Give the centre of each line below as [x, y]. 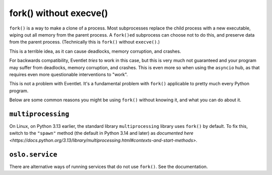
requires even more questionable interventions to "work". [69, 74]
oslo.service [33, 154]
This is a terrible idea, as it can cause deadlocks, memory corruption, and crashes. [95, 51]
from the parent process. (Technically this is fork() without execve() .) [85, 42]
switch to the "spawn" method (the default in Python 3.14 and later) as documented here [101, 133]
